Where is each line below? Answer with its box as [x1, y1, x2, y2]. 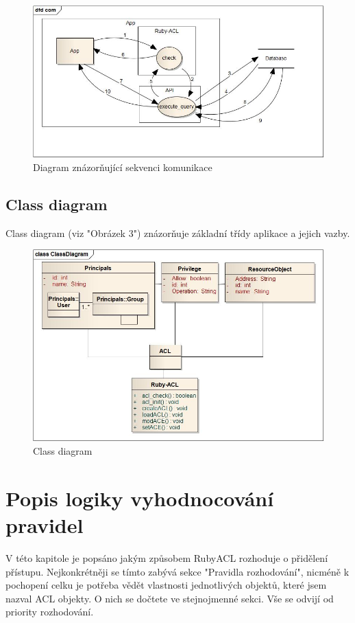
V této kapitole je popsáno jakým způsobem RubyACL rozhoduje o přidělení [5, 550, 328, 565]
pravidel [5, 511, 84, 539]
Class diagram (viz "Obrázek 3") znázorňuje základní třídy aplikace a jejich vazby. [5, 225, 350, 240]
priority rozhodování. [5, 604, 94, 619]
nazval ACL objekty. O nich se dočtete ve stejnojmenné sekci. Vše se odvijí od [5, 591, 334, 605]
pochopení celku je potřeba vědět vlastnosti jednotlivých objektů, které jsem [5, 578, 327, 592]
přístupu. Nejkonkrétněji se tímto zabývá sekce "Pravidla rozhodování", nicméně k [5, 564, 350, 578]
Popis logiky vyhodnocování [5, 484, 274, 512]
